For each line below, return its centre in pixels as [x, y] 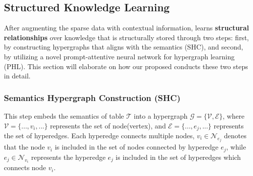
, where [234, 115]
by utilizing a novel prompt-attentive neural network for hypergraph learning [119, 56]
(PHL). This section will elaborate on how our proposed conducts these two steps [126, 66]
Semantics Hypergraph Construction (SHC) [92, 97]
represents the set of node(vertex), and [108, 125]
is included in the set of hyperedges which [178, 157]
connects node [25, 167]
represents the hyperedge [68, 157]
